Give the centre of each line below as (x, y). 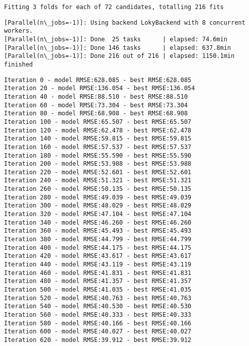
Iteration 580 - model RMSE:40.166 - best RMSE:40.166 (98, 323)
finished (19, 64)
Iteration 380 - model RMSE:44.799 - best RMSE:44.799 (98, 239)
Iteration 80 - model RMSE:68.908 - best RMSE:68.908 (96, 114)
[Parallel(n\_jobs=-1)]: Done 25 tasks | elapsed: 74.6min (116, 39)
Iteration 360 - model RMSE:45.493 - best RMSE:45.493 (98, 231)
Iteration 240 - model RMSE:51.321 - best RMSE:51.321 (98, 181)
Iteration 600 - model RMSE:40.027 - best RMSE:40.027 (98, 332)
